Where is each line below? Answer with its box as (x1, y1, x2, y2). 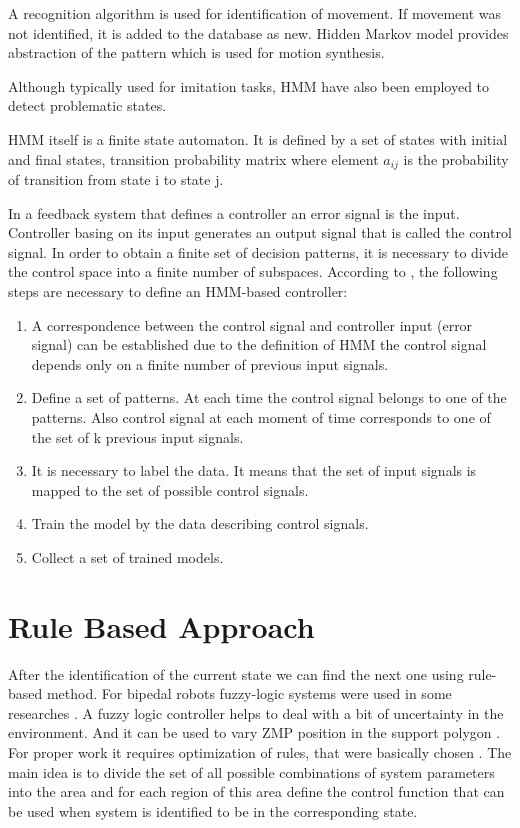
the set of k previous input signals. (31, 426, 244, 447)
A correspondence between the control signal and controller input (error (31, 314, 473, 335)
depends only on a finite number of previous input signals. (31, 353, 389, 374)
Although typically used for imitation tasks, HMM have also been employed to (8, 75, 490, 96)
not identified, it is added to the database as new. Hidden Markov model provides (8, 22, 509, 43)
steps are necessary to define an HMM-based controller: (8, 280, 348, 301)
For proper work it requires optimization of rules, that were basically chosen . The (8, 742, 512, 763)
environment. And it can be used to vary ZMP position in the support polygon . (8, 722, 501, 743)
